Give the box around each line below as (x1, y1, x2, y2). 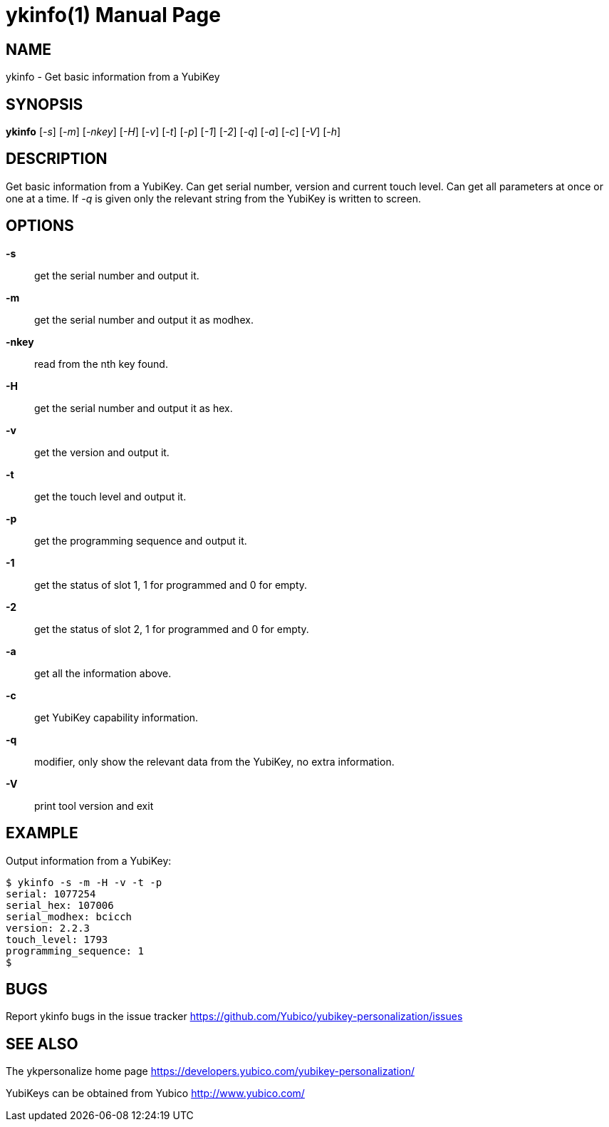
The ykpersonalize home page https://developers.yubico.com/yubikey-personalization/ (6, 1065, 415, 1078)
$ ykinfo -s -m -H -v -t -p (6, 876, 162, 888)
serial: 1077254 (6, 887, 96, 900)
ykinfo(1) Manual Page (6, 3, 221, 27)
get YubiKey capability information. (34, 711, 199, 724)
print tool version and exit (34, 799, 154, 812)
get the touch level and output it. (34, 490, 187, 503)
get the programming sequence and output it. (34, 534, 247, 547)
